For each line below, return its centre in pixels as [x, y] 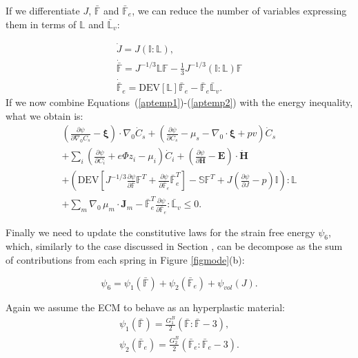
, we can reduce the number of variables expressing [239, 10]
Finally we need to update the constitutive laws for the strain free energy [160, 232]
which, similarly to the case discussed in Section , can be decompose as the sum [174, 246]
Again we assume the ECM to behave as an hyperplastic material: [145, 307]
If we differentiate [43, 10]
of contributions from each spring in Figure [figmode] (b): [125, 259]
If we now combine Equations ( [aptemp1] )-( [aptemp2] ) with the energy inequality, [179, 102]
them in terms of [41, 24]
